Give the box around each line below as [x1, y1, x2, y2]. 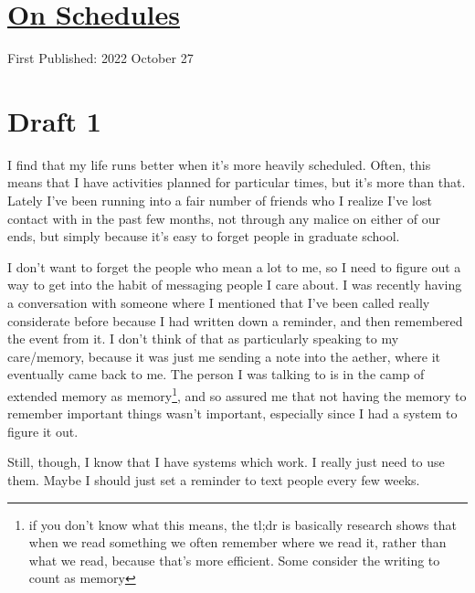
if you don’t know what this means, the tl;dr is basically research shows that [28, 514, 457, 534]
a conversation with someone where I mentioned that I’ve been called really [7, 293, 430, 312]
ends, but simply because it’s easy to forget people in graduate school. [7, 227, 400, 246]
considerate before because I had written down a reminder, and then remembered [7, 311, 463, 330]
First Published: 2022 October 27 [7, 48, 194, 68]
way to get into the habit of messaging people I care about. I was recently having [7, 275, 462, 294]
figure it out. [7, 421, 79, 440]
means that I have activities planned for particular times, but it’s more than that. [7, 173, 466, 192]
